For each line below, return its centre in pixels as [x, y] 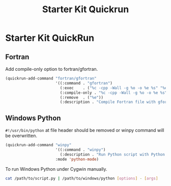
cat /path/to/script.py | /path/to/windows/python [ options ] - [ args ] [82, 178]
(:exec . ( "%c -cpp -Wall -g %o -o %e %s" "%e [113, 88]
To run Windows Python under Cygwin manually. [56, 169]
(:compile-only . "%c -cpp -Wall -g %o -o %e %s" [113, 93]
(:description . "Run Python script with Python [112, 154]
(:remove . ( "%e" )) [81, 97]
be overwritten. [21, 136]
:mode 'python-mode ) [77, 159]
